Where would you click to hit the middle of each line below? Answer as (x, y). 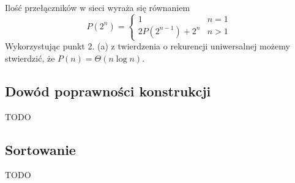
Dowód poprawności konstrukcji (108, 91)
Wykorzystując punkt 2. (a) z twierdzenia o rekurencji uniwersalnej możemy (147, 46)
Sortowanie (40, 149)
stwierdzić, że (30, 58)
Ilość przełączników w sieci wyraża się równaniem (98, 7)
